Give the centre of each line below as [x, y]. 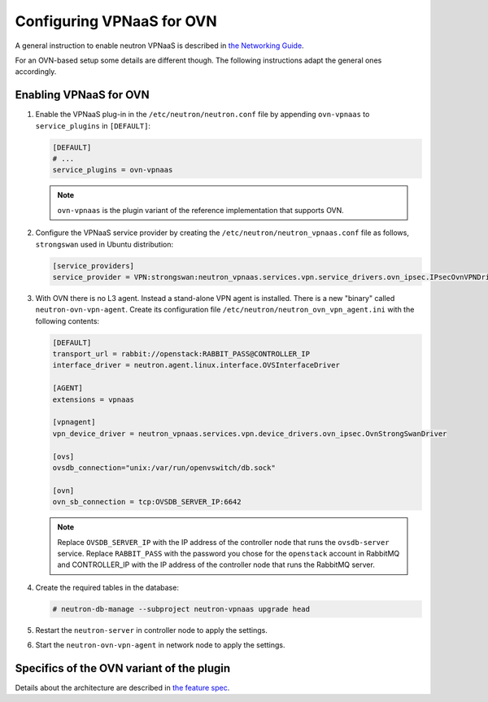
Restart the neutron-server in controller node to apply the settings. [151, 630]
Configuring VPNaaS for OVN [116, 21]
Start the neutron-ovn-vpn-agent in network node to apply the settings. [160, 645]
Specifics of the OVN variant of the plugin [123, 668]
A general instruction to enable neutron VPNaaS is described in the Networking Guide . [159, 46]
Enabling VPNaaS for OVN [82, 95]
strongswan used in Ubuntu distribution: [105, 244]
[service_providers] [93, 266]
